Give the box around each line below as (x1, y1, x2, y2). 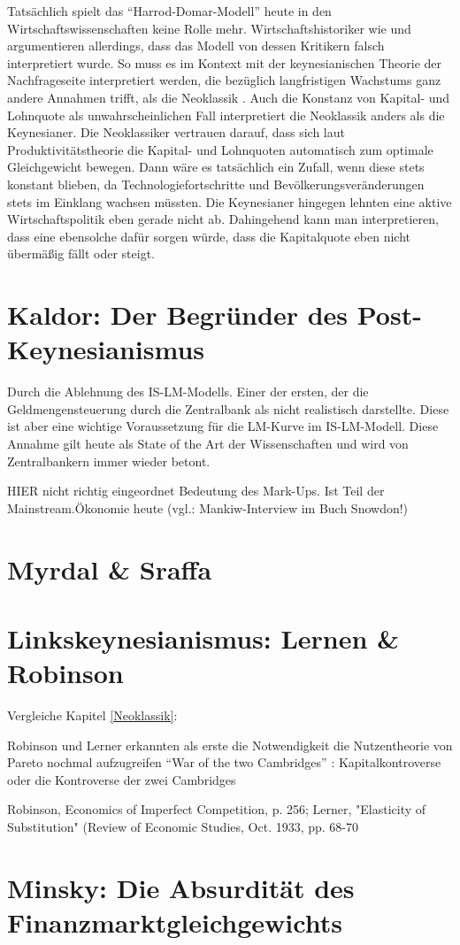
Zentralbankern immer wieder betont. (7, 451, 211, 470)
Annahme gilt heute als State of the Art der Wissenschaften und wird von (7, 434, 409, 452)
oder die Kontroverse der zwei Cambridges (7, 770, 236, 788)
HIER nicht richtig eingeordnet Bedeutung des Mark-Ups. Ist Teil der (7, 481, 385, 500)
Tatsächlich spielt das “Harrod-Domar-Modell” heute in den (7, 2, 332, 19)
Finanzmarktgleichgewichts (7, 904, 342, 940)
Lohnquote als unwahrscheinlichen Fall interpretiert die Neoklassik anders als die (7, 105, 445, 124)
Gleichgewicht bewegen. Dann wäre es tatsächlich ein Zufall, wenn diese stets (7, 157, 425, 176)
